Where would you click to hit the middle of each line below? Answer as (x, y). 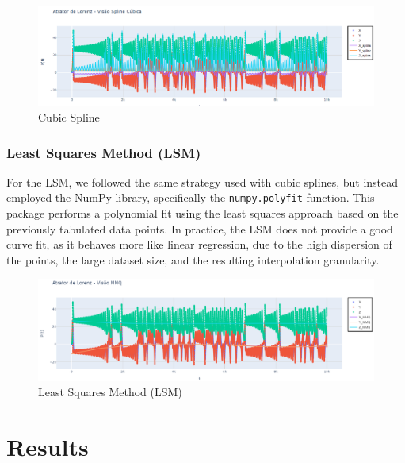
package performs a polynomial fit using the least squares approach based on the (202, 213)
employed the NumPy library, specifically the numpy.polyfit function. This (191, 197)
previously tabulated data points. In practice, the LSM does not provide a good (200, 228)
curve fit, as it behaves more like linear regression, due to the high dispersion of (199, 244)
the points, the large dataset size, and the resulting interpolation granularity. (193, 259)
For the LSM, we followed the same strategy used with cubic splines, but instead (202, 181)
